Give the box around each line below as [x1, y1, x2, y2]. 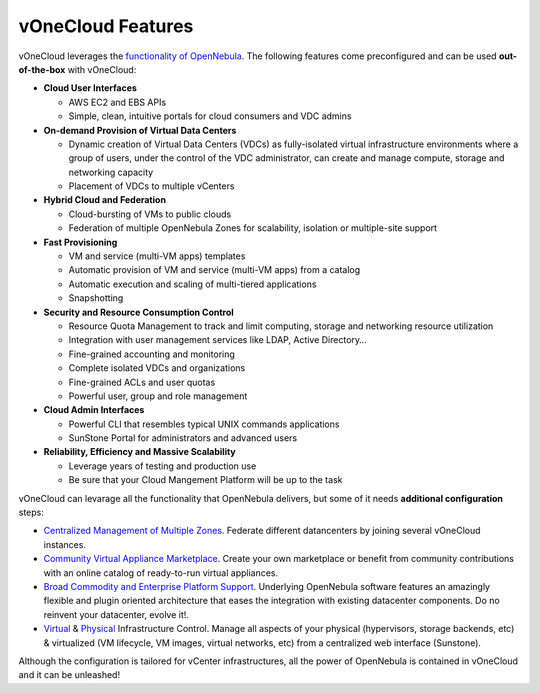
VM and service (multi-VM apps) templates [68, 250, 246, 262]
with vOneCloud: [67, 63, 137, 75]
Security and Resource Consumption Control [43, 306, 234, 318]
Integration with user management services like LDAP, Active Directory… [68, 334, 367, 346]
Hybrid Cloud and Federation [43, 194, 167, 206]
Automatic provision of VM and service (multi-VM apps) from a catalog [68, 264, 361, 276]
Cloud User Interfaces [43, 82, 137, 94]
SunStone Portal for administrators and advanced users [68, 432, 298, 444]
